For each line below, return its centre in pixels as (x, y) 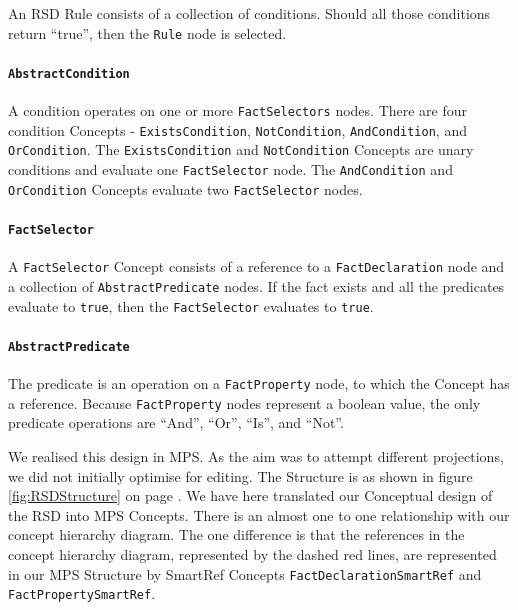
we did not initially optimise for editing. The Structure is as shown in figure (240, 475)
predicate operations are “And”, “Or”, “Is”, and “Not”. (176, 422)
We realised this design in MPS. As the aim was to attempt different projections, (256, 455)
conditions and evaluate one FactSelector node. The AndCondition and (230, 169)
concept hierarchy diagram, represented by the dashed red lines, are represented (252, 553)
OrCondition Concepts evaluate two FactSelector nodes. (185, 188)
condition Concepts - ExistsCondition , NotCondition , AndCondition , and (237, 129)
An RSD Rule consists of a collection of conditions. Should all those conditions (249, 13)
